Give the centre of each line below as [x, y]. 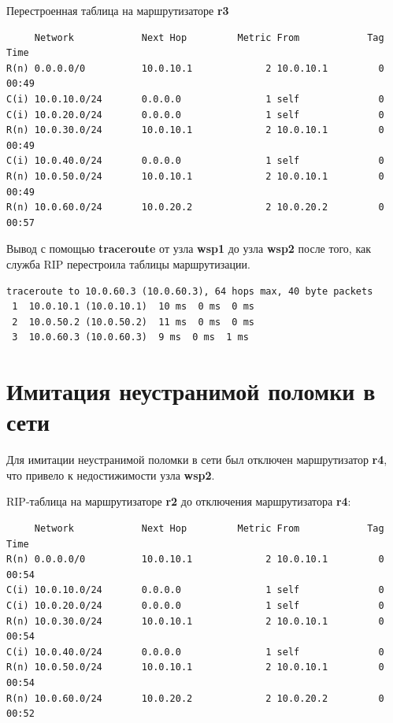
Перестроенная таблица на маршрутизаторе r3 [118, 10]
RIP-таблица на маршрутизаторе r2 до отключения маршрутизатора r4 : [179, 501]
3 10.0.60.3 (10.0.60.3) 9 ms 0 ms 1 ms [130, 337]
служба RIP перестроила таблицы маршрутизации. [128, 263]
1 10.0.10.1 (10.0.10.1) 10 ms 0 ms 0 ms [133, 307]
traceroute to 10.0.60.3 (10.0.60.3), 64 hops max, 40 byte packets [190, 291]
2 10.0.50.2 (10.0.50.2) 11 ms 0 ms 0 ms [133, 322]
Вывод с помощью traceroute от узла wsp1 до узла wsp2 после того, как [189, 248]
